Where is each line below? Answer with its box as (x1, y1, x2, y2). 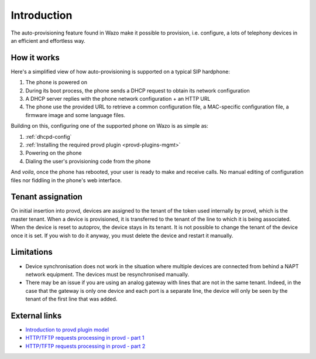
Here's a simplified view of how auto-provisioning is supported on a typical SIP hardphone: (11, 68, 231, 75)
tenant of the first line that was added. (25, 296, 118, 303)
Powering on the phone (25, 149, 82, 156)
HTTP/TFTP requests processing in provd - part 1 (25, 334, 145, 341)
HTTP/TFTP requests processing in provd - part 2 (25, 343, 146, 350)
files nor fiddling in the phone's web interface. (11, 176, 122, 184)
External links (11, 310, 62, 320)
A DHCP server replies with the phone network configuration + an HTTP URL (25, 95, 211, 102)
